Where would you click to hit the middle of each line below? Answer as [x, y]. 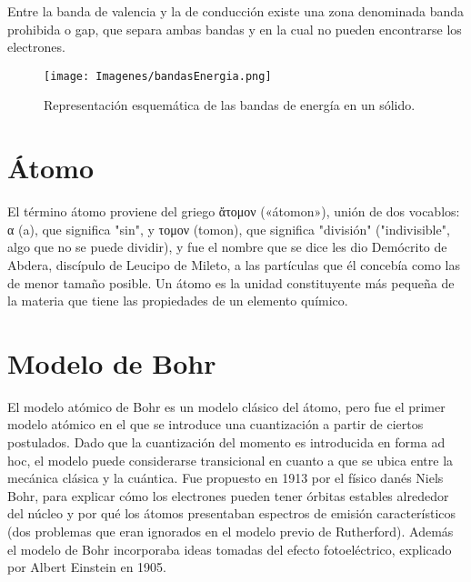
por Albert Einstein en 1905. [87, 567]
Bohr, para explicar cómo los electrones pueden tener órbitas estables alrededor [228, 495]
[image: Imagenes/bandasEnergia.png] [158, 76]
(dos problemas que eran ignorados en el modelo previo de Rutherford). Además [230, 531]
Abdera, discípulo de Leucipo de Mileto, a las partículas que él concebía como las [234, 264]
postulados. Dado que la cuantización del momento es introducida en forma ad [226, 442]
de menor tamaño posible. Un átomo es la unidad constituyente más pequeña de [231, 282]
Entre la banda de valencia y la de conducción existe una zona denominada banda [235, 11]
